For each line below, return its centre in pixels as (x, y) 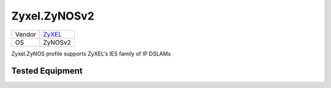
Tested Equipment (47, 71)
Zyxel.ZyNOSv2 (53, 16)
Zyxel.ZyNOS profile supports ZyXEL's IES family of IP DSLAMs (91, 53)
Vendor (26, 34)
